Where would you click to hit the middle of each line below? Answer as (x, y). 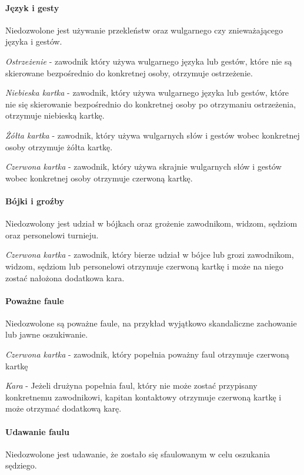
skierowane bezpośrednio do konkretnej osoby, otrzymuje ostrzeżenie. (129, 73)
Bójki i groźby (35, 201)
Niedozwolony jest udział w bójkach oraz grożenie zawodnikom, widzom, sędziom (151, 223)
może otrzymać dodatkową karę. (64, 408)
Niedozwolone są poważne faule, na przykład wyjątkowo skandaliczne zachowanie (151, 323)
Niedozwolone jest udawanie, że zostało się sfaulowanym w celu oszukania (138, 454)
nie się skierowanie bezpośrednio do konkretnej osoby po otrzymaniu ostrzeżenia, (151, 104)
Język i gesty (32, 7)
